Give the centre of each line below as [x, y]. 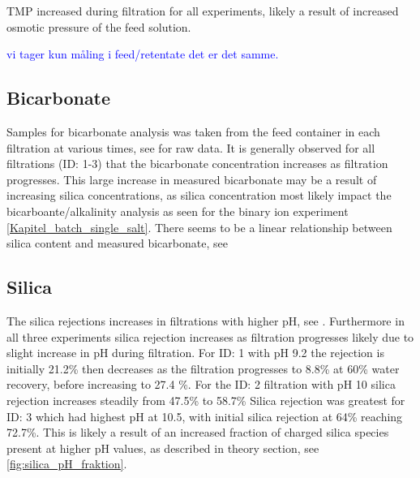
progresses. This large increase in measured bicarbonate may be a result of [192, 179]
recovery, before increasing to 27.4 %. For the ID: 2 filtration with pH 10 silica [201, 384]
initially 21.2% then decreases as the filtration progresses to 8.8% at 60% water [203, 368]
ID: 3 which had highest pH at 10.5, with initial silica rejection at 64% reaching [205, 416]
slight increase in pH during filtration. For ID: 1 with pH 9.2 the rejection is [195, 353]
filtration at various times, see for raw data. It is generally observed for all [191, 147]
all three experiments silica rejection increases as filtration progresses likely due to [210, 336]
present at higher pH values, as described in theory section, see [163, 448]
